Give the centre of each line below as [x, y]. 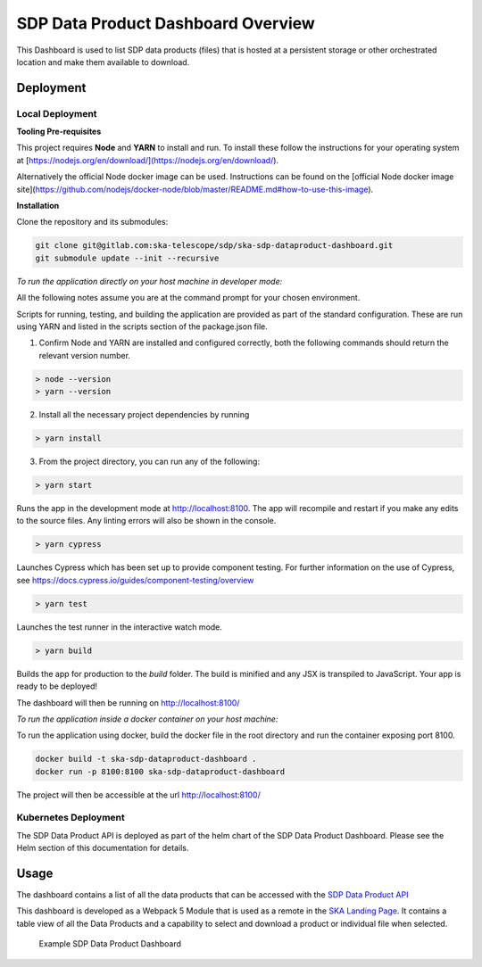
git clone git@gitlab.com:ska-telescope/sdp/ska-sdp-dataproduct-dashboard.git [214, 246]
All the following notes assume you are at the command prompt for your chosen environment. [188, 298]
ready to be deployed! [57, 686]
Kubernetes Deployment [71, 818]
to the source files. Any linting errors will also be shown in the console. [146, 521]
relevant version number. [85, 355]
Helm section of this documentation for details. [103, 848]
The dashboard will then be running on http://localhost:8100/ [128, 703]
